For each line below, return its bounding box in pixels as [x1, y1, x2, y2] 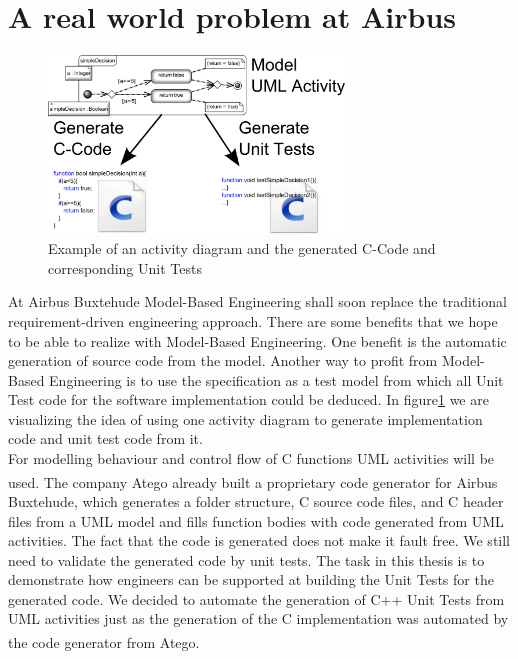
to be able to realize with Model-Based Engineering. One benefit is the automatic [8, 330, 507, 351]
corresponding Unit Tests [48, 257, 202, 278]
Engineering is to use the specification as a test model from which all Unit [49, 369, 504, 390]
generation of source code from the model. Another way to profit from [8, 350, 438, 371]
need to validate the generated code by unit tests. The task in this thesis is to [8, 549, 485, 570]
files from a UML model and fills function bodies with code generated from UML [8, 510, 504, 531]
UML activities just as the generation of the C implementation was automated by [8, 608, 509, 629]
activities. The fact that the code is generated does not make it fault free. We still [8, 530, 511, 551]
